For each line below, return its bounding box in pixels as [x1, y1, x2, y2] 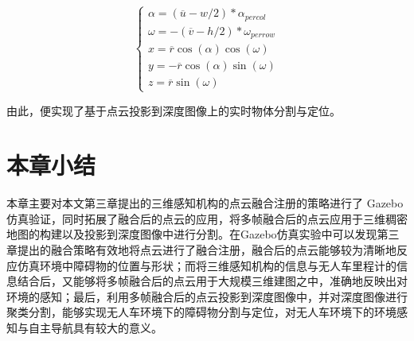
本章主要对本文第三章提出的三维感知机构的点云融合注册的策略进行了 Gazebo [6, 195, 404, 211]
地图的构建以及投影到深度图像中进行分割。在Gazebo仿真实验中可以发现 [6, 226, 377, 242]
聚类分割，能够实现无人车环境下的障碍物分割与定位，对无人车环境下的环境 [6, 304, 396, 320]
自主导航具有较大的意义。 [28, 320, 162, 336]
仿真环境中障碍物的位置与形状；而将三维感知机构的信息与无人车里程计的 [17, 257, 396, 273]
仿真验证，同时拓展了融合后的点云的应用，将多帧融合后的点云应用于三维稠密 [6, 210, 408, 227]
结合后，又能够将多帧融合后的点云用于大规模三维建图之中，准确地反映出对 [17, 273, 408, 289]
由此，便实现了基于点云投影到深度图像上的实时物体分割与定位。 [6, 102, 341, 118]
